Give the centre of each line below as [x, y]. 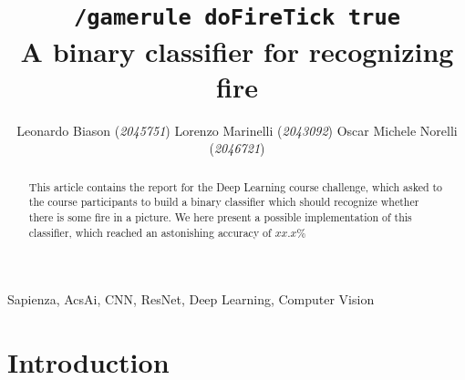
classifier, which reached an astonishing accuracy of [150, 232]
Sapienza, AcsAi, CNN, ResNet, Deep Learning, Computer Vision [191, 299]
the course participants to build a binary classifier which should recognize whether [224, 202]
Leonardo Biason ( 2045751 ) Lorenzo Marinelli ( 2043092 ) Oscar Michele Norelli [237, 130]
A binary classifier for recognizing [237, 51]
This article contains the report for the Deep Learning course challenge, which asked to [236, 186]
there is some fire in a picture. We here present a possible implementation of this [220, 216]
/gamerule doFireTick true [237, 18]
